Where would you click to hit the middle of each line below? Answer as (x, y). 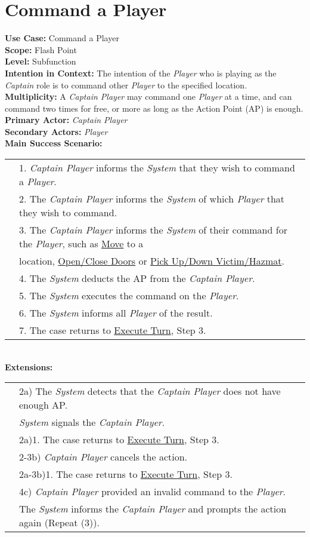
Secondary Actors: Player (56, 131)
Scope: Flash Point (41, 49)
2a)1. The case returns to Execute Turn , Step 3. (119, 440)
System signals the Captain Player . (92, 422)
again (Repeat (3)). (59, 523)
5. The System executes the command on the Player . (129, 296)
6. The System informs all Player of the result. (116, 313)
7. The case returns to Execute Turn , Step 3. (113, 330)
